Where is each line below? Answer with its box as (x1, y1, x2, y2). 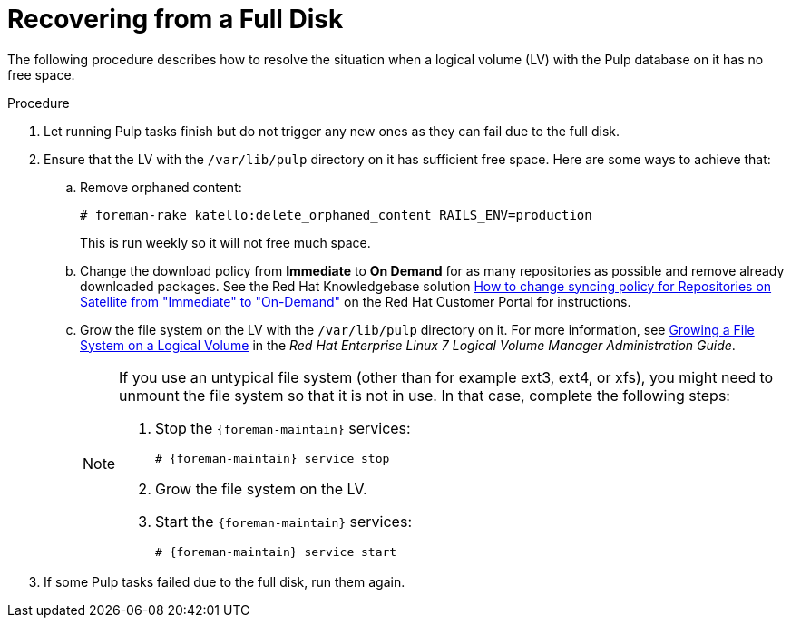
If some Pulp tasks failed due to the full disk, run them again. (44, 573, 405, 590)
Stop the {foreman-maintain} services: (155, 418, 411, 437)
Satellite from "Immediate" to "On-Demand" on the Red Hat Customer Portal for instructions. (80, 293, 631, 309)
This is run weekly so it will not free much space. (80, 234, 371, 250)
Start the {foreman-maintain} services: (155, 512, 412, 531)
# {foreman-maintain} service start (155, 544, 397, 559)
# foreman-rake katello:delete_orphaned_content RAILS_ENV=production (80, 207, 592, 222)
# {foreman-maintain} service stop (155, 451, 390, 465)
